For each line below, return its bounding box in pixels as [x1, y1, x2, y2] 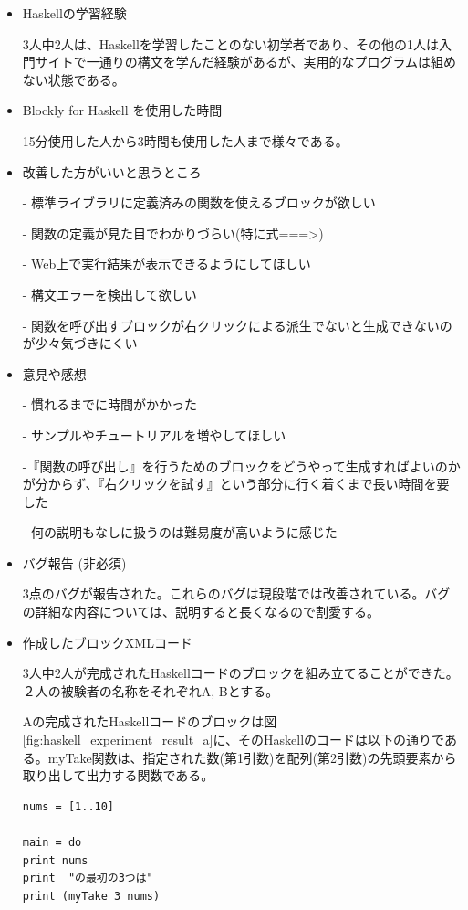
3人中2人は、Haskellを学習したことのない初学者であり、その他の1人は [22, 34, 439, 53]
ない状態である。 [22, 69, 125, 89]
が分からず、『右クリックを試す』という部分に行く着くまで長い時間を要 [22, 474, 450, 493]
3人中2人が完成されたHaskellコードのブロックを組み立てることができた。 [22, 663, 459, 682]
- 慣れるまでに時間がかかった [22, 395, 198, 414]
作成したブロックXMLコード [22, 632, 192, 651]
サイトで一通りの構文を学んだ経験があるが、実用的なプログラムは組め [35, 52, 457, 71]
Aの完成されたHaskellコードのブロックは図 [22, 712, 277, 731]
